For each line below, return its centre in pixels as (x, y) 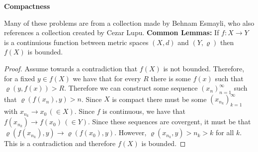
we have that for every (107, 78)
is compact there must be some (159, 99)
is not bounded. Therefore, (204, 68)
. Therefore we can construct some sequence (131, 88)
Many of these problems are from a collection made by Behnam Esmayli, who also (129, 23)
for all (225, 132)
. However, (130, 132)
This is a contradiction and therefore (60, 143)
